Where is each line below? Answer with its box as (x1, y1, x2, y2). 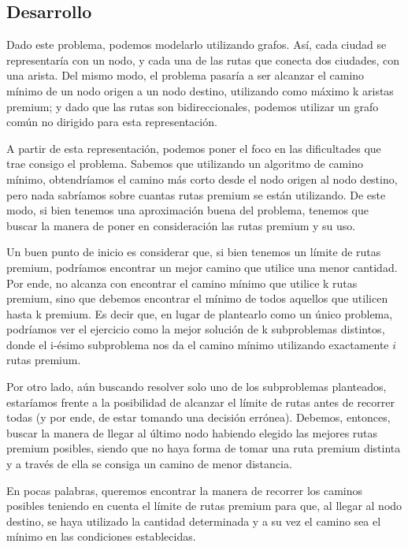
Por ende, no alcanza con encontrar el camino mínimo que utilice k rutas (6, 274, 358, 291)
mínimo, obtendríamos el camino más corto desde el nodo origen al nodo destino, (6, 170, 398, 187)
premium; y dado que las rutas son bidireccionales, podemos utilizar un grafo (6, 98, 379, 114)
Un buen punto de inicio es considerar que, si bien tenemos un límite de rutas (6, 244, 381, 260)
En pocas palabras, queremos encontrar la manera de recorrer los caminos (6, 482, 363, 498)
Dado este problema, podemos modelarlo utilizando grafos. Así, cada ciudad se (6, 36, 387, 53)
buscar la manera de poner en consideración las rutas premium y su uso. (6, 217, 356, 233)
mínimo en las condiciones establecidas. (6, 528, 196, 545)
